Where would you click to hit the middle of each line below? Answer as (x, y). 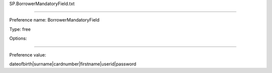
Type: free (20, 29)
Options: (18, 38)
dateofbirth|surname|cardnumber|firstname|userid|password (73, 64)
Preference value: (28, 54)
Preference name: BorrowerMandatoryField (54, 20)
